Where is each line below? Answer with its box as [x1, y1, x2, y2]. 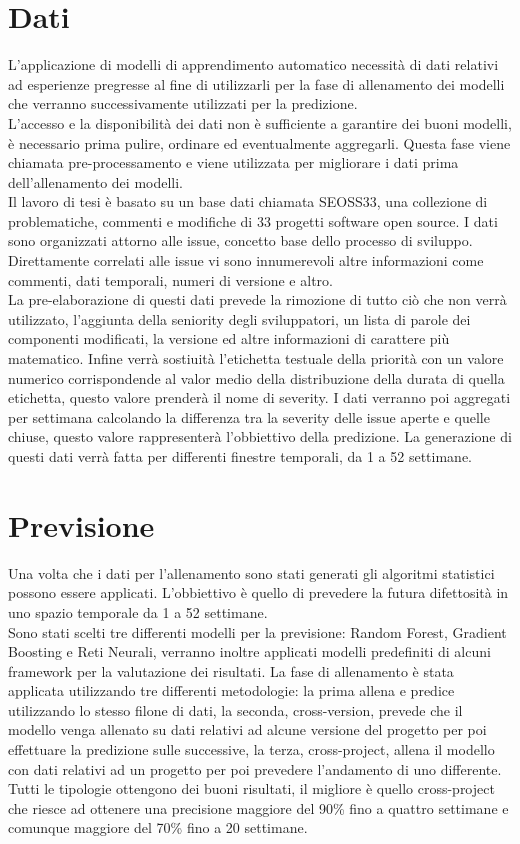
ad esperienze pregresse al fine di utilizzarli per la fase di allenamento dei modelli [8, 73, 505, 94]
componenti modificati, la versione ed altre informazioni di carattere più [8, 328, 450, 349]
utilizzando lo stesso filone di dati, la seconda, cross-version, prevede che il [8, 699, 463, 720]
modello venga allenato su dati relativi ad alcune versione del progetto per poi [8, 719, 487, 740]
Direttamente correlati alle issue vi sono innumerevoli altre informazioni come [8, 250, 484, 271]
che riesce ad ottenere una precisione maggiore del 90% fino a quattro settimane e [8, 797, 509, 818]
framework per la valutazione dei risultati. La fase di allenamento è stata [8, 660, 454, 681]
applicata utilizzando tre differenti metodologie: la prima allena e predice [8, 680, 455, 701]
